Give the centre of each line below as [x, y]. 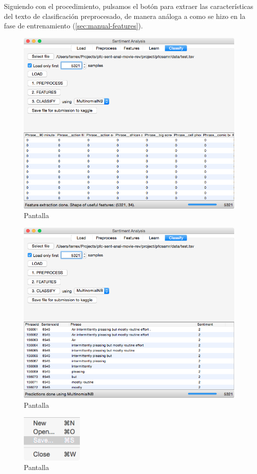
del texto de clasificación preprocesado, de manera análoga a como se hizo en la [125, 16]
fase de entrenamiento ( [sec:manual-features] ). [73, 26]
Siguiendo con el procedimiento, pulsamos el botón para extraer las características [129, 6]
